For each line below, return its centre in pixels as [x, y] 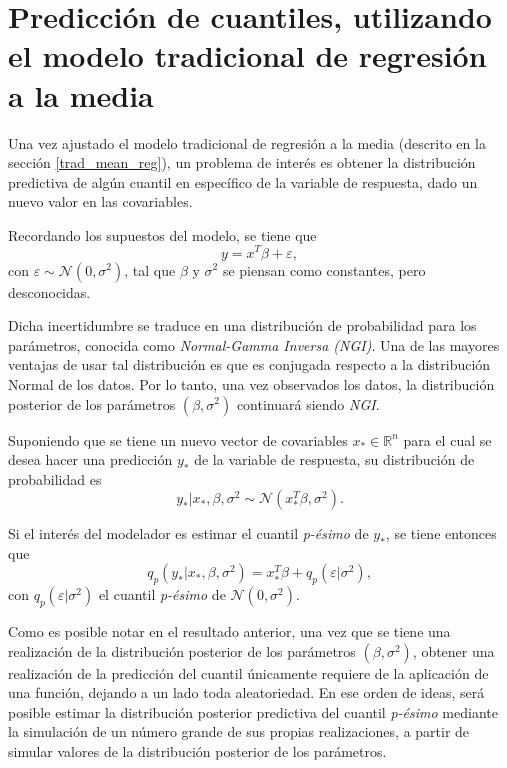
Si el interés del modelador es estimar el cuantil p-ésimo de [188, 533]
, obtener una [453, 650]
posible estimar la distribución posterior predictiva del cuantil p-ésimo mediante [253, 711]
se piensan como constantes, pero [324, 269]
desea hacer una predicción [90, 459]
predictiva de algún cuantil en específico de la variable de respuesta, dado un [243, 181]
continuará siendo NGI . [308, 403]
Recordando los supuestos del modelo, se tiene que [162, 234]
